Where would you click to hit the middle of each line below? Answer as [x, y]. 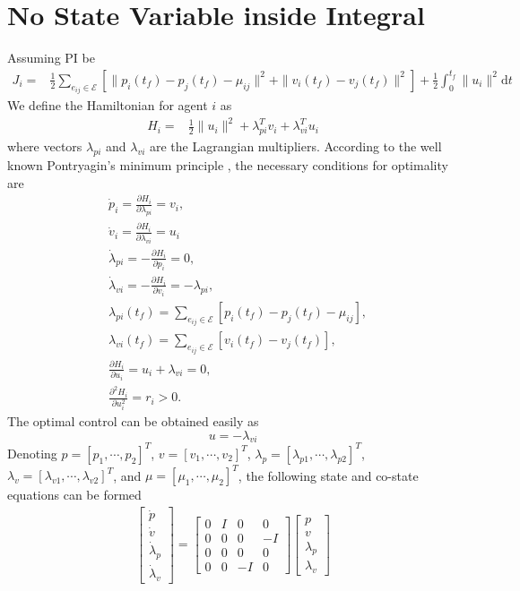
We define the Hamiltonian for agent [108, 105]
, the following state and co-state [328, 475]
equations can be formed [74, 495]
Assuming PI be [51, 58]
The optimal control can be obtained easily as [133, 421]
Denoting [32, 453]
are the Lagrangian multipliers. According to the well [295, 146]
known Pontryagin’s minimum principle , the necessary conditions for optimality [228, 164]
